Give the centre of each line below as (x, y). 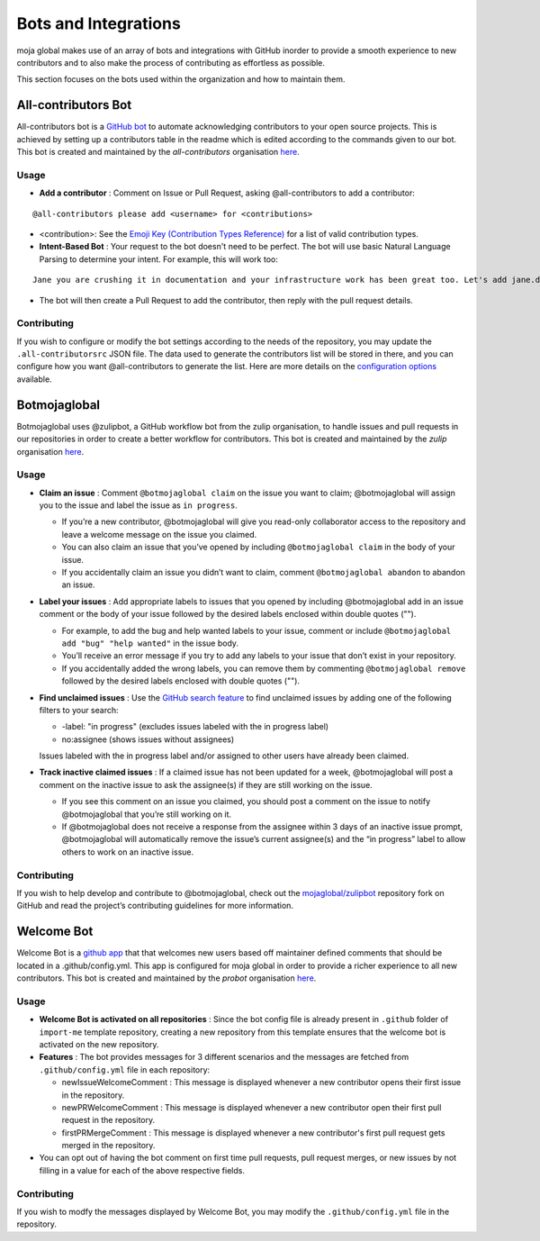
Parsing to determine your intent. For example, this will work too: (158, 259)
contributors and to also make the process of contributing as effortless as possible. (171, 62)
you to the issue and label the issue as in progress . (138, 505)
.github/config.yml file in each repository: (125, 1069)
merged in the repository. (108, 1146)
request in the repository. (108, 1120)
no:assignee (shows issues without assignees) (148, 739)
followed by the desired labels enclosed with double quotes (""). (181, 681)
